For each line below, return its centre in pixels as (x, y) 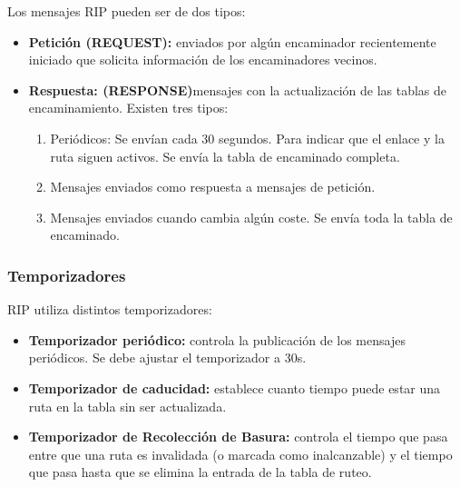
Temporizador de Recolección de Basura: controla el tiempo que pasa (238, 437)
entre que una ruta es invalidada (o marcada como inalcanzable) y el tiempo (240, 454)
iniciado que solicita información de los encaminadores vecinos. (203, 60)
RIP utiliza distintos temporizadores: (110, 309)
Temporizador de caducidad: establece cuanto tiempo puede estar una (235, 388)
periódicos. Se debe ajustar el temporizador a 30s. (167, 358)
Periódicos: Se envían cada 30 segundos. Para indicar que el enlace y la (247, 138)
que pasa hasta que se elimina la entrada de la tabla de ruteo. (200, 472)
